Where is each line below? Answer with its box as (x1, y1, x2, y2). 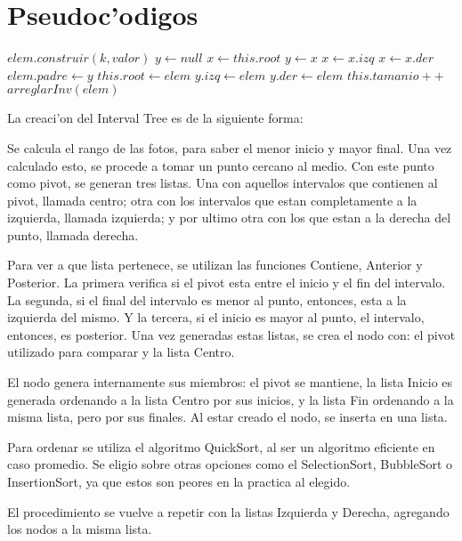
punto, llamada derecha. (7, 225, 139, 244)
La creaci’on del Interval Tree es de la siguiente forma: (7, 109, 304, 127)
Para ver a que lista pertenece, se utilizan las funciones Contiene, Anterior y (7, 255, 423, 274)
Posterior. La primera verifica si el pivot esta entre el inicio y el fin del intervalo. (7, 273, 446, 292)
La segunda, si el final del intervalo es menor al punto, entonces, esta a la (7, 290, 407, 309)
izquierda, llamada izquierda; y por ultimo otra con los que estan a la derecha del (7, 208, 451, 227)
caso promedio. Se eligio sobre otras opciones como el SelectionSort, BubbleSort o (7, 455, 453, 473)
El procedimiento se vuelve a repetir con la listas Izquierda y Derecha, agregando (7, 502, 450, 521)
